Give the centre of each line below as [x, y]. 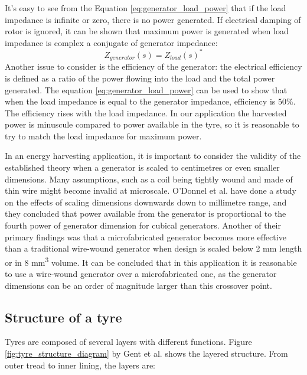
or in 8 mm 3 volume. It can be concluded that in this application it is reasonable [151, 261]
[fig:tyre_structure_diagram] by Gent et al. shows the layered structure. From [146, 353]
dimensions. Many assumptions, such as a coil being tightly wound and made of [149, 179]
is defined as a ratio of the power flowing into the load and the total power [140, 78]
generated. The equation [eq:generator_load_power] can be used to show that [146, 89]
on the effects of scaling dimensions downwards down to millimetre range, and [146, 202]
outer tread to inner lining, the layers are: [80, 365]
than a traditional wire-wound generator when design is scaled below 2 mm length [153, 248]
